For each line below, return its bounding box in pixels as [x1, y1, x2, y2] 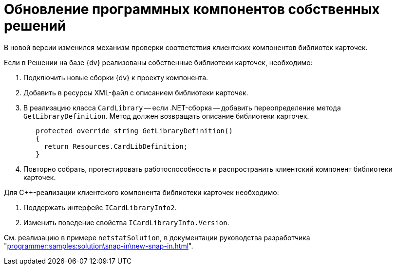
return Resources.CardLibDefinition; [44, 142, 188, 150]
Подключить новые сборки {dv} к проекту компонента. [23, 73, 208, 82]
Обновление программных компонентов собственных [4, 1, 380, 18]
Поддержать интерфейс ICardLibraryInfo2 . [23, 203, 177, 212]
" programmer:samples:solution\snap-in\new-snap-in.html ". [4, 241, 193, 250]
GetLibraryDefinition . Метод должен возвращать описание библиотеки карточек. [23, 111, 309, 120]
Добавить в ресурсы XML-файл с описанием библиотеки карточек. [23, 88, 248, 97]
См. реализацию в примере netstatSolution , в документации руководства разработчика [4, 233, 310, 242]
